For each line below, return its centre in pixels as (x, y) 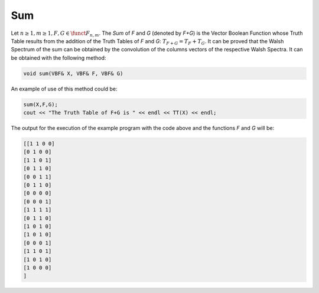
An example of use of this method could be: (64, 89)
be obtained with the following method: (58, 58)
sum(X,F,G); (41, 104)
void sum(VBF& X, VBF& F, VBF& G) (73, 73)
